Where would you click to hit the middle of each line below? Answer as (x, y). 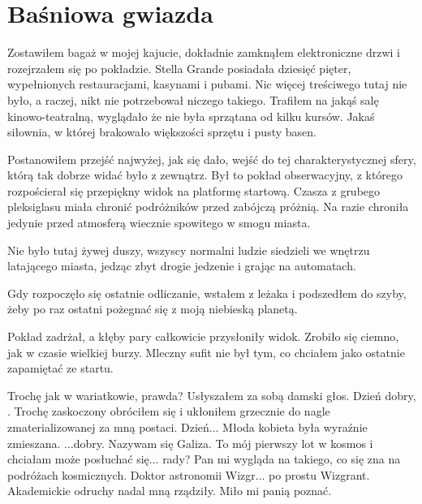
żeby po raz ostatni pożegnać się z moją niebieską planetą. (153, 309)
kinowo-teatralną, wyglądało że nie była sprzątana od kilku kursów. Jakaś (191, 116)
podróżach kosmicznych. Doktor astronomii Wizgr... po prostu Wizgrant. (189, 474)
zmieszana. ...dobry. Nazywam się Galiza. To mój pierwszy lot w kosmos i (190, 443)
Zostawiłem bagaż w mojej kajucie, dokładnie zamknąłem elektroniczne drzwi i (204, 52)
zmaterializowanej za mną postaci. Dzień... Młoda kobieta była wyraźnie (187, 427)
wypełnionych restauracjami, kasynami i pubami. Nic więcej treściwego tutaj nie (207, 84)
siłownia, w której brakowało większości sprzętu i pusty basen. (162, 132)
